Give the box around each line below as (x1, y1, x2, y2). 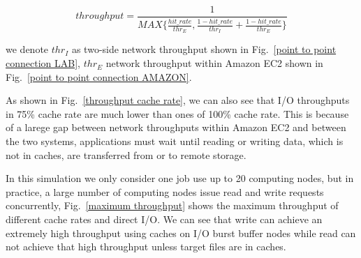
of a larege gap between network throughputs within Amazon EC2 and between (6, 120, 346, 135)
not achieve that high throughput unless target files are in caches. (6, 239, 286, 254)
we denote (6, 42, 49, 56)
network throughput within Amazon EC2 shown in (105, 56, 323, 70)
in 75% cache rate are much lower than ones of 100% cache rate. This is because (6, 106, 349, 121)
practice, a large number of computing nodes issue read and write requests (6, 184, 324, 199)
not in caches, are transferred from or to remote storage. (6, 147, 246, 162)
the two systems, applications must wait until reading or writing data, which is (6, 134, 344, 149)
